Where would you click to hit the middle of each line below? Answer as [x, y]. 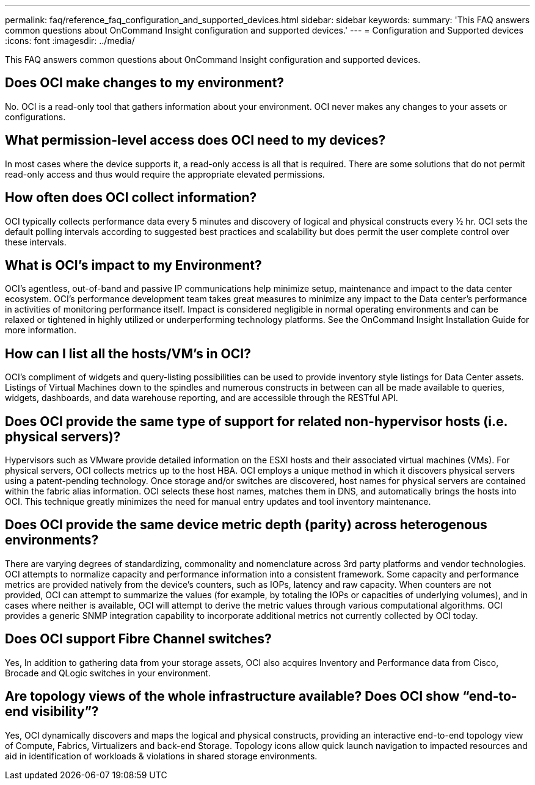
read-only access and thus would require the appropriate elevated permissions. [165, 174]
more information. [41, 330]
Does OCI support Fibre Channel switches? [138, 639]
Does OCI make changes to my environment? [145, 83]
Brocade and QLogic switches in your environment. [108, 673]
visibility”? [65, 712]
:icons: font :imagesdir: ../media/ [70, 41]
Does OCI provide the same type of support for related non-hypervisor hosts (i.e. [256, 421]
